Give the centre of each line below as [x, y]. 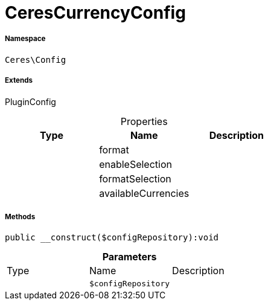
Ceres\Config [36, 59]
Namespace [25, 39]
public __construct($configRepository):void [112, 238]
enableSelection [136, 164]
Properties [144, 121]
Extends [19, 81]
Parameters [129, 257]
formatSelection [135, 178]
